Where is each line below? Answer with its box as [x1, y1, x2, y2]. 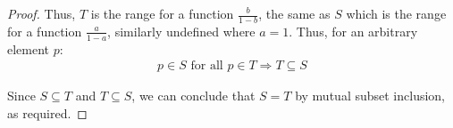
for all [190, 60, 223, 73]
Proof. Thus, [7, 4, 76, 22]
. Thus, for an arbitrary [289, 21, 418, 40]
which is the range [346, 4, 447, 22]
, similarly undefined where [107, 21, 256, 40]
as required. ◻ [7, 103, 88, 122]
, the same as [258, 4, 331, 22]
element [7, 39, 50, 58]
